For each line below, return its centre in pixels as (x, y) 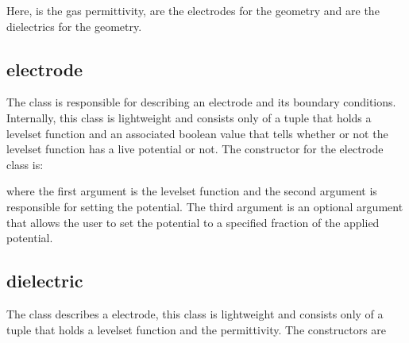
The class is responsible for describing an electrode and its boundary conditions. (201, 102)
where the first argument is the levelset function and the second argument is (192, 191)
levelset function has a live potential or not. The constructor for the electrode (195, 149)
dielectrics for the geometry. (74, 26)
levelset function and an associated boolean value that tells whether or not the (197, 133)
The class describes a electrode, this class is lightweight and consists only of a (195, 313)
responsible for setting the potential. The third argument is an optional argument (205, 206)
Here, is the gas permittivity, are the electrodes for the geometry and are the (193, 10)
